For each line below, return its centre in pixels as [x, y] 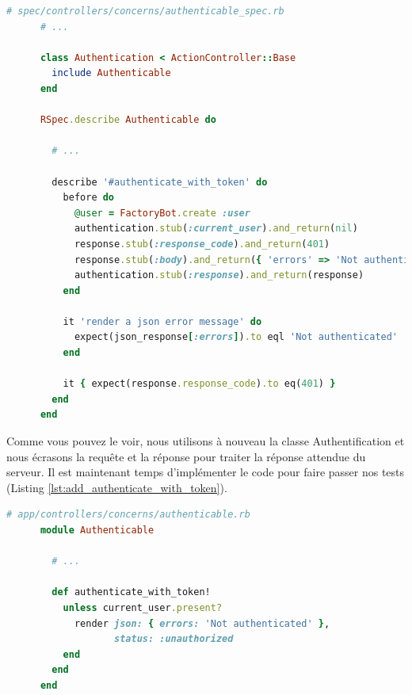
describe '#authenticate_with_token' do [160, 182]
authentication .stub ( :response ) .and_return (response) [219, 275]
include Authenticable [111, 73]
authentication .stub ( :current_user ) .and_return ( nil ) [216, 229]
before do [89, 198]
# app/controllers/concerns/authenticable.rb [128, 515]
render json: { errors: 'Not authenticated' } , [202, 623]
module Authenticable [97, 530]
